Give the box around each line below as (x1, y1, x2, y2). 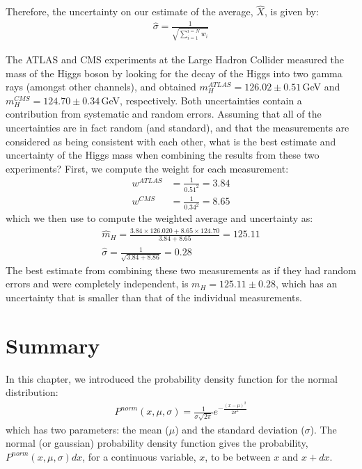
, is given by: (264, 4, 319, 19)
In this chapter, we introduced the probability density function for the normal (6, 371, 338, 385)
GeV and (302, 79, 340, 94)
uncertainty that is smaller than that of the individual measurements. (6, 289, 302, 304)
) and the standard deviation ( (175, 422, 305, 436)
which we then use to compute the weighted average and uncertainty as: (6, 211, 313, 225)
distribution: (6, 385, 58, 399)
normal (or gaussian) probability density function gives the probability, (6, 436, 308, 450)
